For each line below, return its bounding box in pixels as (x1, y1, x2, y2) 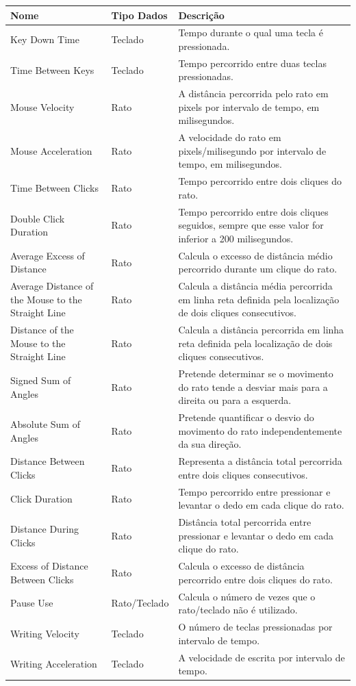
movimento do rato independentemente (178, 423, 342, 437)
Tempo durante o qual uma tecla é (178, 25, 323, 40)
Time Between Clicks (10, 181, 99, 195)
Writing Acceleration (10, 657, 97, 671)
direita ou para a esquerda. (178, 393, 292, 407)
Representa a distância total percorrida (178, 454, 342, 468)
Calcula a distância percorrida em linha (178, 322, 344, 337)
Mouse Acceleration (10, 143, 92, 157)
